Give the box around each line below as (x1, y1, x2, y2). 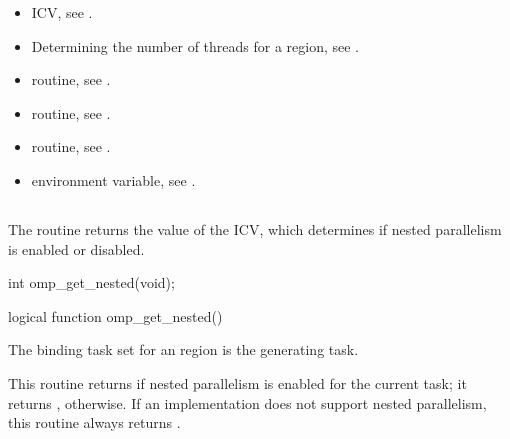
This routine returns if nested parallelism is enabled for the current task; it (8, 372, 467, 393)
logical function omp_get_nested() (8, 305, 223, 326)
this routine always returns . (8, 412, 181, 433)
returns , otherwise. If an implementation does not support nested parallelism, (8, 392, 487, 413)
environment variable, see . (31, 169, 196, 190)
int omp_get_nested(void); (8, 272, 175, 293)
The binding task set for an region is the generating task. (8, 339, 359, 360)
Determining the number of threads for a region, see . (31, 35, 360, 56)
